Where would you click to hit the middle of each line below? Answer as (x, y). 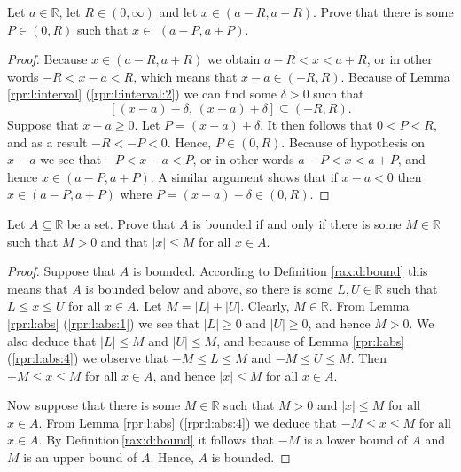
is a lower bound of (356, 440)
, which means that (185, 76)
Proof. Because (47, 59)
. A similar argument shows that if (244, 176)
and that (124, 241)
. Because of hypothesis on (353, 142)
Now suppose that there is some (94, 405)
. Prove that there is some (383, 12)
